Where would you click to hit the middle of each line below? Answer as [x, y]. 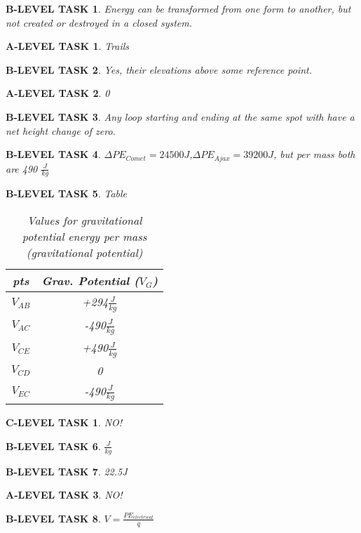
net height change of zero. [61, 130]
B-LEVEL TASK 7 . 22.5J [67, 471]
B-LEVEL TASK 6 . [53, 446]
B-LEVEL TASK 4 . [53, 154]
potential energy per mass [84, 237]
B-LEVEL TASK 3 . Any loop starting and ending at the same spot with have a [180, 116]
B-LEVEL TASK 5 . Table [67, 193]
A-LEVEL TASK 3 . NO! [64, 495]
